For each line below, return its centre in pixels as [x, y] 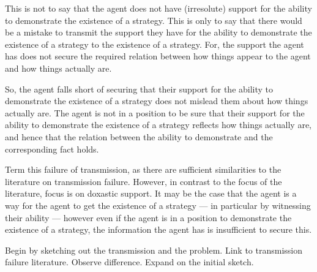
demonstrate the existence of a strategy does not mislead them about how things [157, 101]
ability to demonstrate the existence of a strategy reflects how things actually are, [158, 125]
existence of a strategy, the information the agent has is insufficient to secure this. [158, 229]
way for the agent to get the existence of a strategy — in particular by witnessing [158, 205]
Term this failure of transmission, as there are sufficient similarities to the [143, 169]
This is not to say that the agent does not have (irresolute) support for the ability [158, 8]
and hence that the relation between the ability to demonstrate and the [139, 136]
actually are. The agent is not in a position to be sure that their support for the [155, 112]
